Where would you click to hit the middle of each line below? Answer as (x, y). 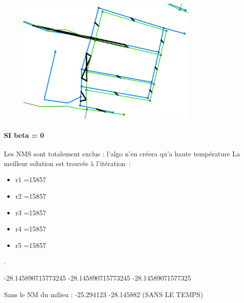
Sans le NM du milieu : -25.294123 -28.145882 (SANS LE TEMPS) (104, 294)
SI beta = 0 (24, 135)
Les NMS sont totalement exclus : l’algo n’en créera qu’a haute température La (122, 154)
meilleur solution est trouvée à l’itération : (67, 163)
